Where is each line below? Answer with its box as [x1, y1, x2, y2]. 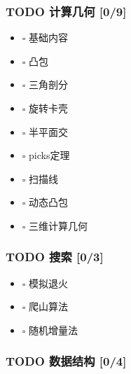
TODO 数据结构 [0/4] [6, 352, 127, 370]
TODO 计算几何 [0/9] [6, 2, 127, 20]
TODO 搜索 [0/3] [6, 248, 104, 265]
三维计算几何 [29, 218, 88, 233]
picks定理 [29, 148, 70, 162]
